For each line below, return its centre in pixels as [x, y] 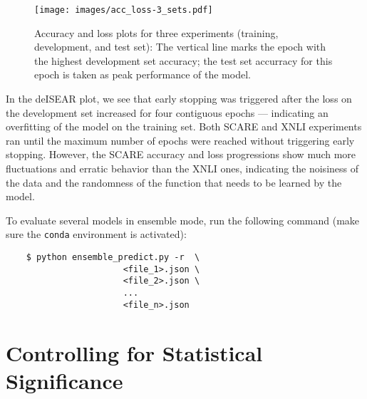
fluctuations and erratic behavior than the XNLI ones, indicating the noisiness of [182, 168]
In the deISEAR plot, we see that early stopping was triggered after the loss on [179, 99]
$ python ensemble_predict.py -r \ [113, 258]
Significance [64, 380]
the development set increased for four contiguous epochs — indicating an [167, 112]
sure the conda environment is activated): [96, 234]
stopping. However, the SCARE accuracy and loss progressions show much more [181, 154]
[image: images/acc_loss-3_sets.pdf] [124, 10]
